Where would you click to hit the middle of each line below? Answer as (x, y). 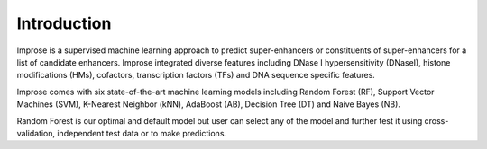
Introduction (64, 23)
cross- (436, 120)
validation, (36, 133)
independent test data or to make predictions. (142, 133)
